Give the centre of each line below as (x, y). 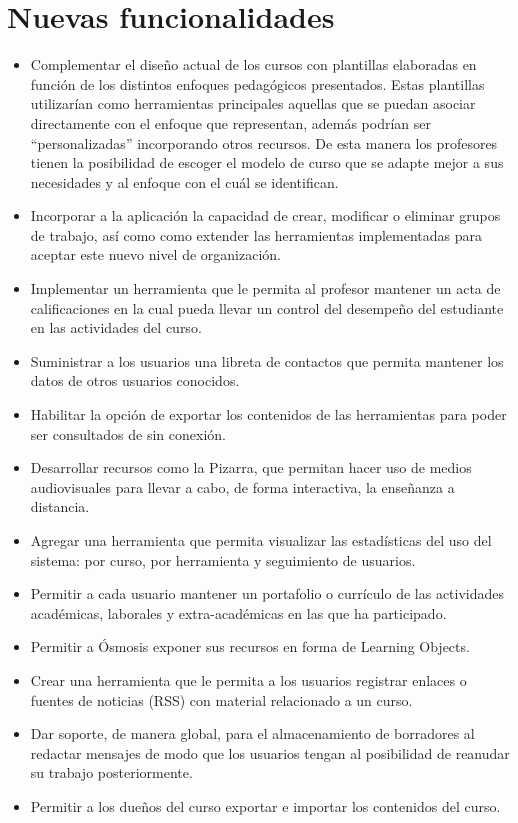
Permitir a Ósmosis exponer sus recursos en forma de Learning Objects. (250, 646)
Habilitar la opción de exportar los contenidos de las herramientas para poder (268, 414)
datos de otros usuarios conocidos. (135, 380)
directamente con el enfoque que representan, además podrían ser (230, 122)
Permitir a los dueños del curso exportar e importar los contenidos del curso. (265, 805)
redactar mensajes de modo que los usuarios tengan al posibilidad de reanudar (270, 752)
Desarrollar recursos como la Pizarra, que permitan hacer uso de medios (251, 467)
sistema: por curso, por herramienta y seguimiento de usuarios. (223, 559)
